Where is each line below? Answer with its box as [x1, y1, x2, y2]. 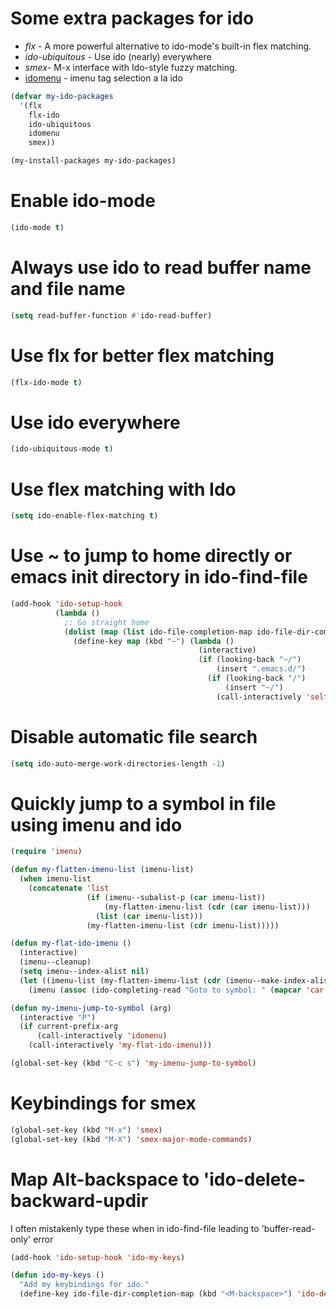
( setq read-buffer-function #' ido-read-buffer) [10, 310, 213, 321]
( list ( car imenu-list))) [95, 911, 203, 921]
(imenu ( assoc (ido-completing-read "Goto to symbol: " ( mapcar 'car [28, 985, 325, 995]
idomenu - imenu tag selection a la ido [24, 72, 183, 84]
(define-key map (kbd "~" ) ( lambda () [73, 636, 235, 646]
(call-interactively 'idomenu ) [36, 1031, 168, 1041]
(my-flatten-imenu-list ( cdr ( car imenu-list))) [104, 902, 311, 912]
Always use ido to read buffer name [10, 257, 312, 279]
